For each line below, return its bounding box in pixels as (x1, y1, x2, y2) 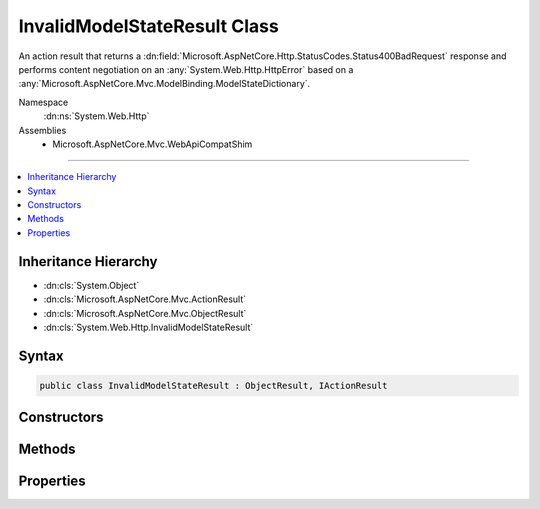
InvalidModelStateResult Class (18, 15, 279, 37)
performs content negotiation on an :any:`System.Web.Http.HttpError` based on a (18, 63, 354, 75)
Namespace (18, 96, 69, 108)
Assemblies (18, 124, 67, 136)
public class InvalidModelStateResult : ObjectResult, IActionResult (39, 380, 388, 391)
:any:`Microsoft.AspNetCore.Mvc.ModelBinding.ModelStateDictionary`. (18, 78, 311, 90)
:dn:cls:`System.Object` (43, 279, 140, 291)
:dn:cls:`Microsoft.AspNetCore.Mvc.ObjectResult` (43, 307, 247, 319)
